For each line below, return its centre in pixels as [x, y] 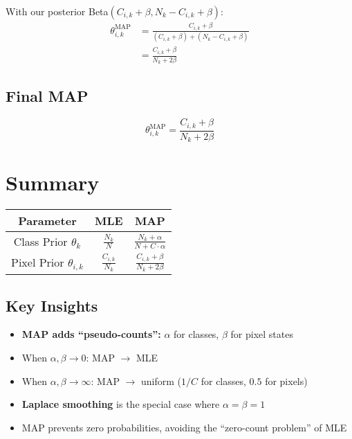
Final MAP [47, 96]
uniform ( [161, 380]
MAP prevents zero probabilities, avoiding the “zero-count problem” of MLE [184, 427]
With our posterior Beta [57, 11]
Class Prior [40, 242]
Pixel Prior [38, 262]
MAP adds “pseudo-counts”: [91, 334]
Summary [53, 182]
